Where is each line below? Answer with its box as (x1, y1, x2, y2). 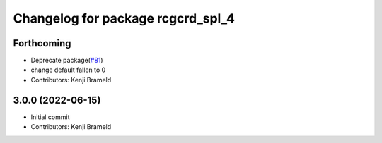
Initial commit (30, 113, 70, 121)
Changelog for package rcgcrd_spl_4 (13, 11, 235, 26)
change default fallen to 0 (30, 66, 106, 74)
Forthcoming (13, 37, 71, 49)
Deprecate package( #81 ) (30, 56, 103, 65)
